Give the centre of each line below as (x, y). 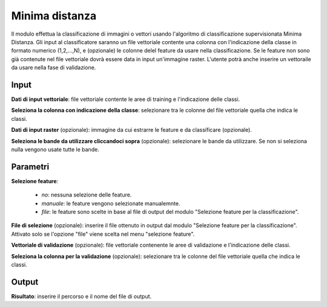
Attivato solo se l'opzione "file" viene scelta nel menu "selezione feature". (103, 234)
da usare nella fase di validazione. (54, 68)
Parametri (30, 166)
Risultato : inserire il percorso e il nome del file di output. (81, 296)
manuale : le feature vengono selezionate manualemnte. (111, 203)
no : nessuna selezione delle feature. (87, 195)
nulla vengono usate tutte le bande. (55, 149)
